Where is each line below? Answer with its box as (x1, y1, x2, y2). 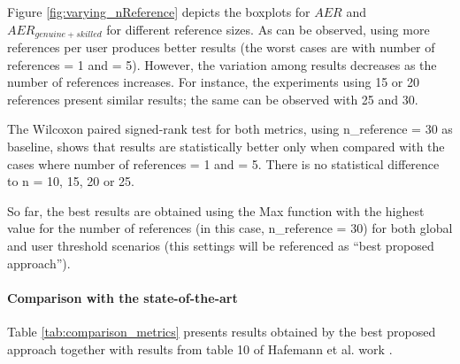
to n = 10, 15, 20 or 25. (7, 172, 134, 190)
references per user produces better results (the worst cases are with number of (7, 38, 435, 57)
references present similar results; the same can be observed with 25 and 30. (7, 89, 418, 108)
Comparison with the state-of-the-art (7, 288, 238, 306)
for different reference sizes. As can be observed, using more (106, 19, 430, 38)
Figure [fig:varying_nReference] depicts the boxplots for (7, 3, 310, 20)
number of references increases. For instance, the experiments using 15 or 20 (7, 73, 420, 91)
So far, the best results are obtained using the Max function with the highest (7, 201, 425, 220)
